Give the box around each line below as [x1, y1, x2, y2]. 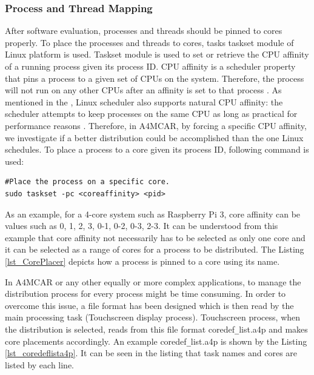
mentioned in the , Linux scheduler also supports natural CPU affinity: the [5, 95, 283, 108]
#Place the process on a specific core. [5, 178, 170, 187]
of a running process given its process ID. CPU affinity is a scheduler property [5, 60, 296, 72]
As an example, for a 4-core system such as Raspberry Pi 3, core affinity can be [5, 207, 301, 220]
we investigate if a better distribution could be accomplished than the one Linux [5, 131, 304, 144]
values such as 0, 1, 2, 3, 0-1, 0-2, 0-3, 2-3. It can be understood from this [5, 219, 278, 232]
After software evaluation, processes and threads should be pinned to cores [5, 24, 282, 37]
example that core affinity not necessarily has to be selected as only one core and [5, 231, 306, 244]
